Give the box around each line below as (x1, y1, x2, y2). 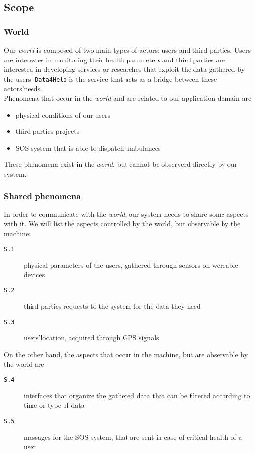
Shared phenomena (4, 189, 81, 202)
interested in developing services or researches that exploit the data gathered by (4, 64, 245, 74)
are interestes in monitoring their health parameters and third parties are (4, 54, 225, 64)
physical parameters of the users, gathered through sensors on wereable (24, 260, 238, 270)
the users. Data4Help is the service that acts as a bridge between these (4, 73, 217, 84)
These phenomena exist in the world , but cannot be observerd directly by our (4, 159, 238, 169)
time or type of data (24, 400, 85, 410)
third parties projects (15, 126, 80, 136)
